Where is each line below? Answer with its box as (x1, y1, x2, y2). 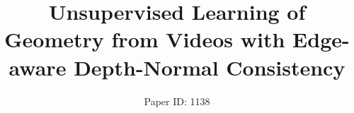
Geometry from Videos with (4, 25, 285, 54)
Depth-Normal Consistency (74, 52, 346, 81)
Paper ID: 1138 (144, 93, 210, 108)
